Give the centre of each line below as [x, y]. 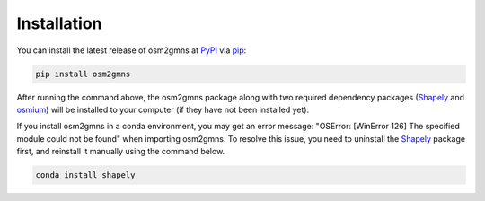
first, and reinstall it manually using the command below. [121, 152]
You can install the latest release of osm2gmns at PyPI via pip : [132, 50]
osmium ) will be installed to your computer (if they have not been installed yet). [163, 109]
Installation [59, 23]
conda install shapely [85, 175]
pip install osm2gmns [83, 74]
